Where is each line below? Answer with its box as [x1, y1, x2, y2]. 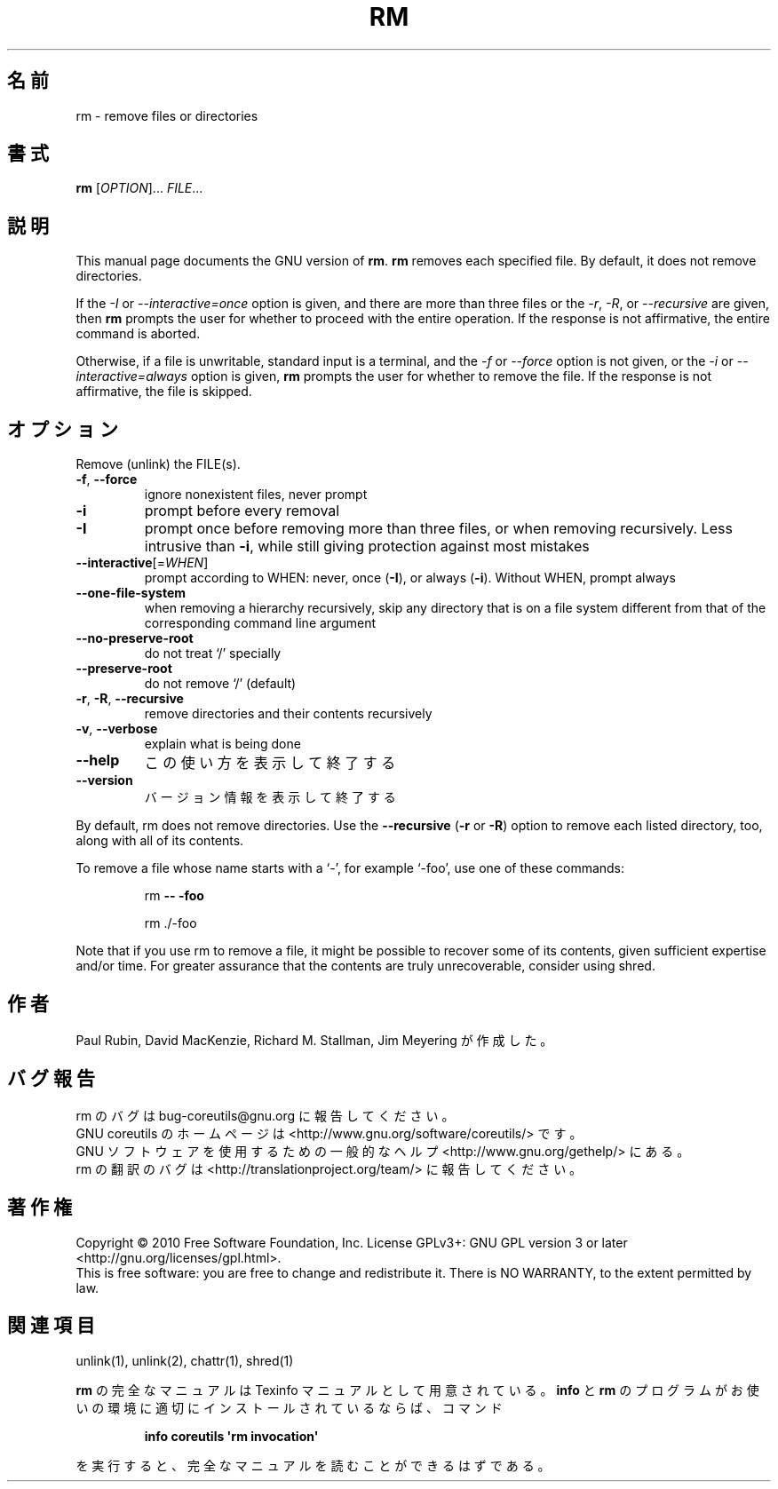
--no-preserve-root [75, 630, 194, 646]
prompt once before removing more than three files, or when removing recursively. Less [144, 519, 733, 538]
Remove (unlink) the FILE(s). [75, 456, 241, 472]
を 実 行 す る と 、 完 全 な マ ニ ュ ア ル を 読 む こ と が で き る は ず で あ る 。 [75, 1457, 551, 1473]
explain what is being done [144, 736, 301, 752]
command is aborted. [75, 326, 201, 342]
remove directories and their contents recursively [144, 706, 433, 722]
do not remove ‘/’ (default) [144, 676, 297, 692]
